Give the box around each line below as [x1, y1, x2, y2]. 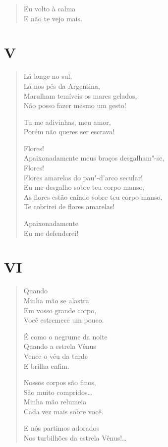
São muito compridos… [23, 387, 93, 397]
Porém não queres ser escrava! [23, 126, 115, 137]
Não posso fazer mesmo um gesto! [23, 100, 126, 111]
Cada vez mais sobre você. [23, 406, 104, 416]
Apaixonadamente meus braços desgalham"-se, [23, 153, 165, 163]
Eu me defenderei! [23, 227, 79, 238]
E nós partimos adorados [23, 423, 99, 433]
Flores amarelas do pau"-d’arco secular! [23, 172, 143, 182]
